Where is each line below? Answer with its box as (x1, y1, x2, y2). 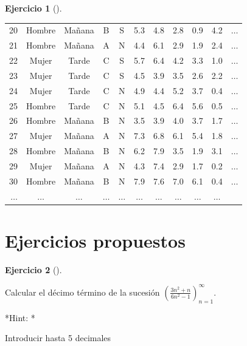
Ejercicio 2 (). (5, 263, 62, 276)
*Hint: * (5, 311, 35, 324)
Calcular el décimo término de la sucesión (5, 285, 160, 298)
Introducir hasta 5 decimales (5, 331, 111, 344)
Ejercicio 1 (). (5, 2, 62, 14)
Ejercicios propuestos (5, 228, 186, 253)
